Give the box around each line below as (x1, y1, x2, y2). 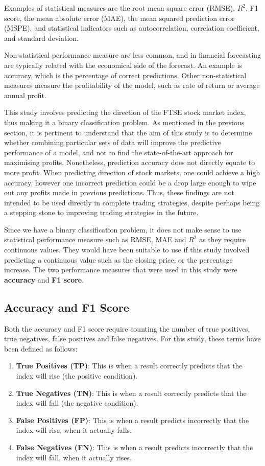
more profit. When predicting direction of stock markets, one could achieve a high (4, 167, 260, 177)
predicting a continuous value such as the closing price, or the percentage (4, 254, 233, 265)
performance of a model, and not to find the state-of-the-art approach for (4, 147, 233, 157)
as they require (199, 234, 246, 245)
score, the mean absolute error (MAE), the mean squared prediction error (4, 12, 235, 23)
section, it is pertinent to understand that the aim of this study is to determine (4, 127, 252, 137)
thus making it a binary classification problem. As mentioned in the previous (4, 116, 245, 127)
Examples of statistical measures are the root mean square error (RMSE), (4, 3, 235, 13)
